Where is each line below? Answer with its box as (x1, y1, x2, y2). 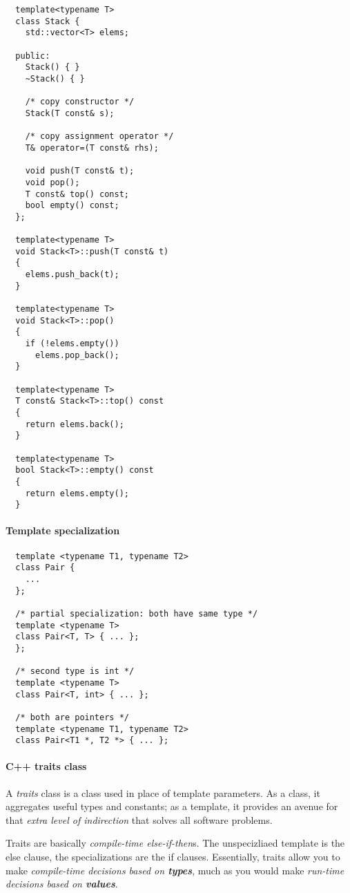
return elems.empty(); (25, 488, 129, 498)
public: (15, 50, 50, 61)
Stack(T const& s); (25, 108, 115, 118)
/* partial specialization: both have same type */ (15, 608, 258, 619)
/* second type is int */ (15, 666, 135, 677)
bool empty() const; (25, 200, 119, 211)
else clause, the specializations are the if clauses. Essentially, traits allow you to (6, 849, 340, 863)
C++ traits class (6, 759, 87, 773)
